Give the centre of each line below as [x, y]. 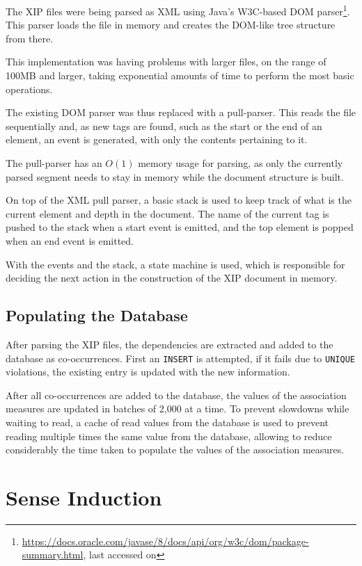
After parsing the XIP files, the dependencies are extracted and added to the [170, 344]
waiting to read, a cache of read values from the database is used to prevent [167, 422]
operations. [29, 89]
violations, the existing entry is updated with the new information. [148, 372]
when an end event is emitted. [70, 240]
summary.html [53, 555]
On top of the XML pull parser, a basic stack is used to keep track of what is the [179, 200]
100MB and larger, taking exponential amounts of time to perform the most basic [180, 75]
